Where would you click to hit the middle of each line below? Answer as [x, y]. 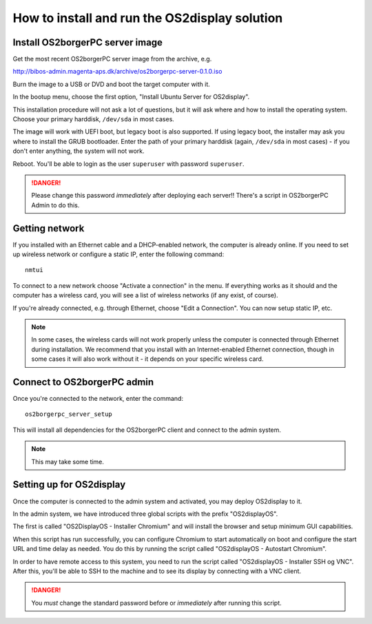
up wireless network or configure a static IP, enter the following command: [118, 254]
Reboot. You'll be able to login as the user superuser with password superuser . [128, 164]
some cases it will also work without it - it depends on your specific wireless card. [147, 359]
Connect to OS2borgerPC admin [83, 382]
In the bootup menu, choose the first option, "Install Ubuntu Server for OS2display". [131, 97]
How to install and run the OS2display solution [148, 18]
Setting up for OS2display [69, 485]
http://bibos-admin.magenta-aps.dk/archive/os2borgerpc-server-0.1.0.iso [117, 72]
